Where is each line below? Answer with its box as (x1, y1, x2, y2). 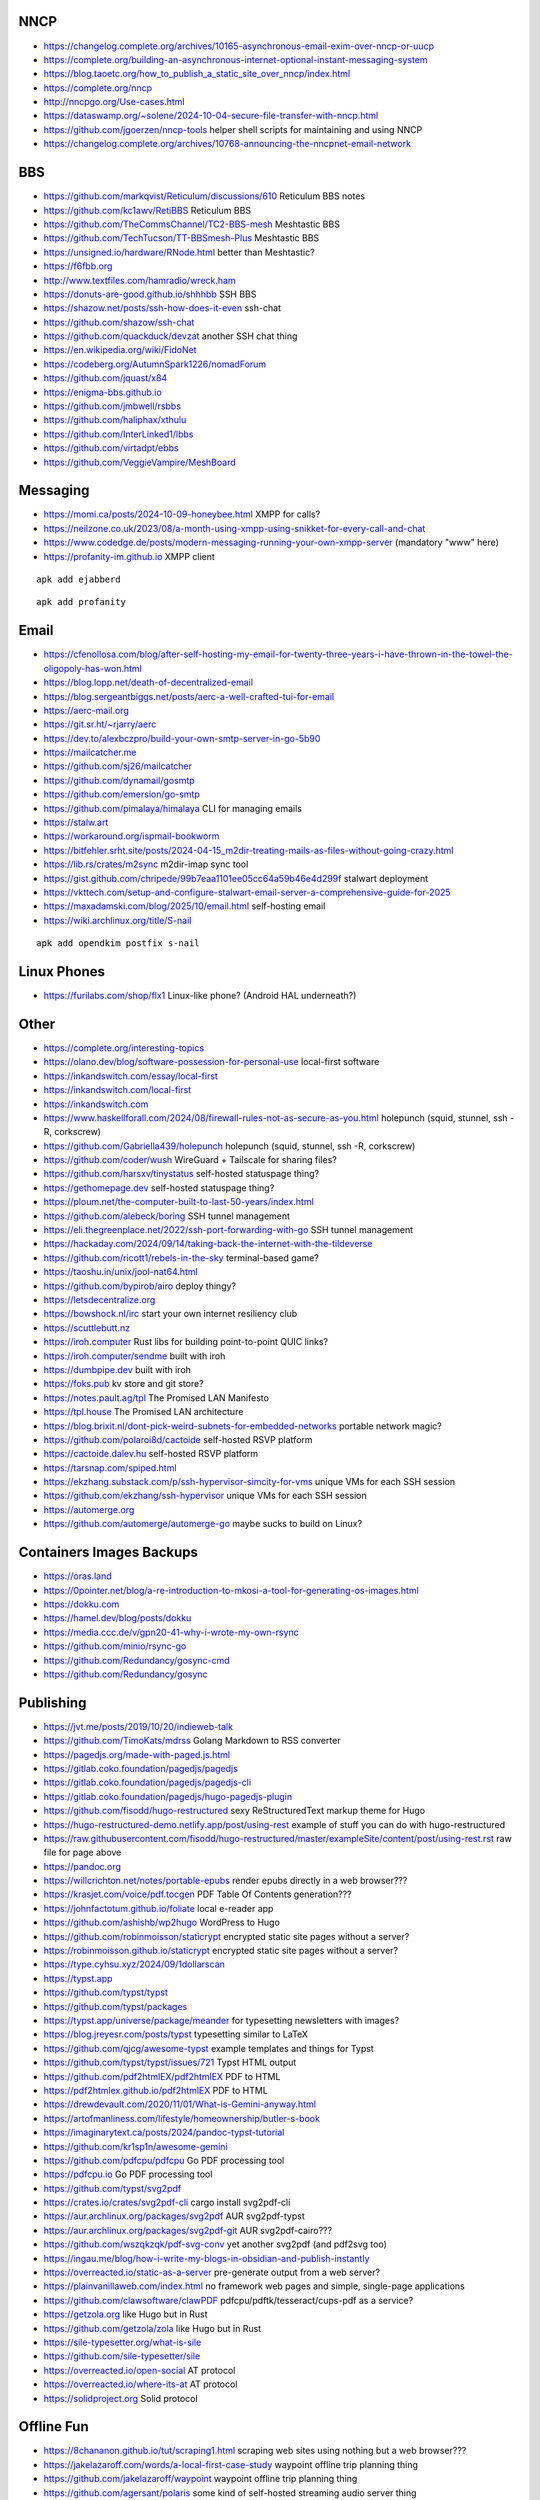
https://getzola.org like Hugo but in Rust (43, 2308, 209, 2320)
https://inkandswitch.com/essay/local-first (43, 1070, 219, 1082)
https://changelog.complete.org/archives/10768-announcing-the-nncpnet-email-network (43, 138, 412, 150)
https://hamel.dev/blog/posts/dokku (43, 1612, 192, 1624)
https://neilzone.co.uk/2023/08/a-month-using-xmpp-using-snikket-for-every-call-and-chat (43, 522, 426, 534)
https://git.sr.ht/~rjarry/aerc (43, 718, 157, 730)
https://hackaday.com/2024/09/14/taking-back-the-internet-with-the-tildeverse (43, 1238, 373, 1250)
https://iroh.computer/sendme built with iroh (43, 1350, 226, 1362)
